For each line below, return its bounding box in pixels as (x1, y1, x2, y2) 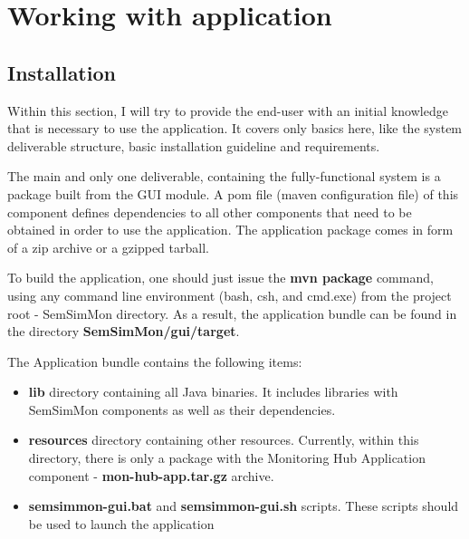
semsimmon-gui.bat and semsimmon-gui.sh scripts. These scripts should (28, 496, 459, 515)
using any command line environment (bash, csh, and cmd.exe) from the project (7, 285, 452, 304)
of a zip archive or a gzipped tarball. (7, 237, 209, 256)
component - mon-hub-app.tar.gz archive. (28, 466, 274, 485)
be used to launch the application (28, 514, 215, 533)
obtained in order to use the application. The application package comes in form (7, 220, 454, 239)
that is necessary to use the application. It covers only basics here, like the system (7, 119, 463, 138)
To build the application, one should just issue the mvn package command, (7, 268, 434, 287)
